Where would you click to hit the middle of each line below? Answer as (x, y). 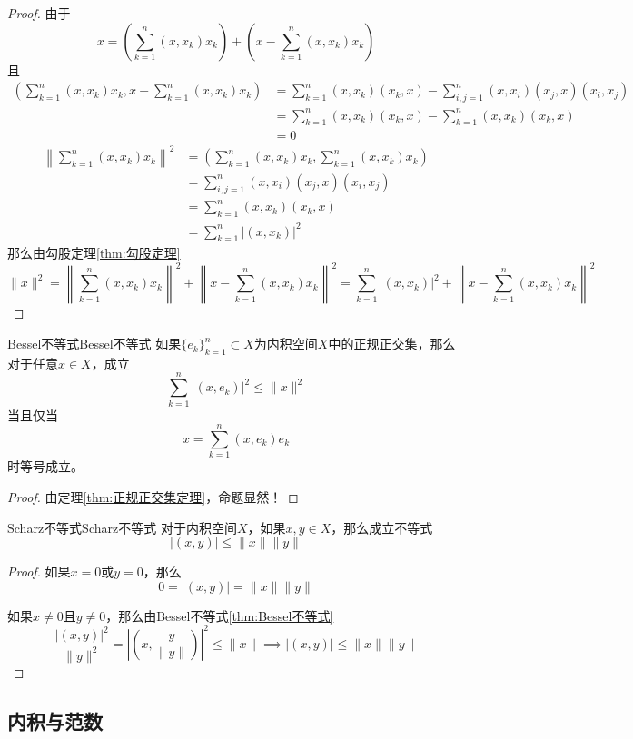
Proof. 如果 (39, 571)
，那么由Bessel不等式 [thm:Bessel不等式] (220, 615)
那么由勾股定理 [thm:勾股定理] (94, 253)
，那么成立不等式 (382, 527)
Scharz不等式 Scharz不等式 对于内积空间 (122, 527)
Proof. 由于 (39, 13)
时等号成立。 (45, 466)
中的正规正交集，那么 (392, 344)
